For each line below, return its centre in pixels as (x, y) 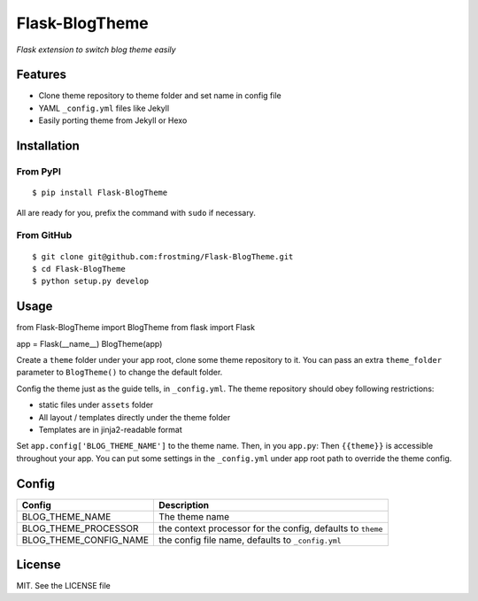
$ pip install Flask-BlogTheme (100, 193)
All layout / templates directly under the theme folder (135, 417)
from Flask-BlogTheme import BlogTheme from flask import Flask (136, 327)
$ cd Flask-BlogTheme (79, 269)
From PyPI (39, 172)
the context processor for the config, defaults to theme (271, 528)
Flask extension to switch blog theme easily (96, 50)
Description (184, 505)
